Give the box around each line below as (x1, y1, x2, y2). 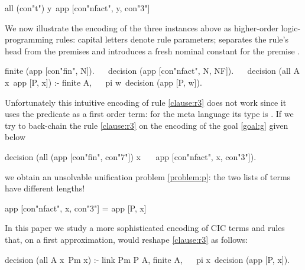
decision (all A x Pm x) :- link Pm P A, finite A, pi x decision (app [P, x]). (5, 253, 290, 265)
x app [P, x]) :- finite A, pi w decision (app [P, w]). (5, 76, 202, 88)
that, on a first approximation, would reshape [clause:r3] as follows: (5, 233, 248, 245)
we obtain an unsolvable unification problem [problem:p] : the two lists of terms (5, 170, 291, 183)
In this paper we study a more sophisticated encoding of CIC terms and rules (5, 222, 285, 234)
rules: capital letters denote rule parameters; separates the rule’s (56, 33, 288, 45)
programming (5, 33, 53, 45)
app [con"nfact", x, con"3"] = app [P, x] (5, 201, 147, 214)
